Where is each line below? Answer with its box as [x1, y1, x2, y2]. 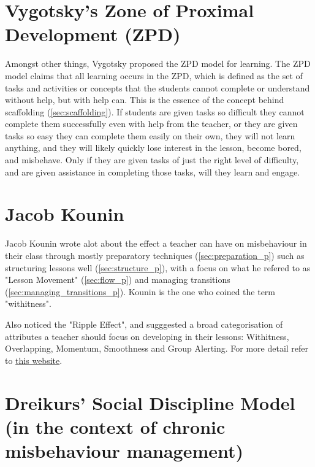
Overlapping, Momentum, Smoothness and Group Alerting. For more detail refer [5, 342, 309, 355]
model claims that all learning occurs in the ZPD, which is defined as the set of [5, 69, 303, 82]
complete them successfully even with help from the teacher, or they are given [5, 117, 298, 130]
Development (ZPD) [5, 21, 181, 47]
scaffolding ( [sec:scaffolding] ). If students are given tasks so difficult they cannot [5, 105, 305, 118]
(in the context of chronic [5, 414, 226, 439]
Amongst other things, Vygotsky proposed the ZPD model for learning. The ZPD [5, 57, 311, 70]
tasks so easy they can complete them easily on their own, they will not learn [5, 129, 295, 142]
